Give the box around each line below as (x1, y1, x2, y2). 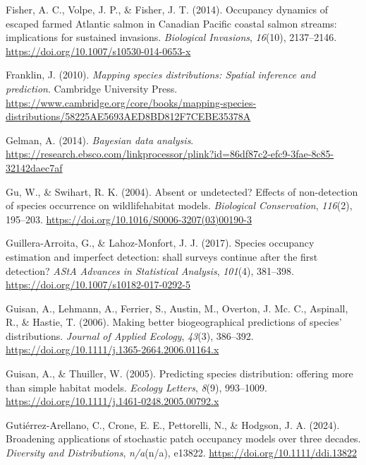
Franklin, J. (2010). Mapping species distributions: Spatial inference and (6, 67, 316, 82)
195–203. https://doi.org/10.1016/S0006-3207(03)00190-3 (6, 211, 252, 226)
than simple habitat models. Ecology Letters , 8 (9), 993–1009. (6, 379, 267, 394)
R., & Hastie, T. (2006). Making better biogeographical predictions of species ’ (6, 314, 342, 329)
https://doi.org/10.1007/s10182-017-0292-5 (6, 277, 190, 292)
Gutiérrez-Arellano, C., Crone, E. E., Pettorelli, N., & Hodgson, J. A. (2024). (6, 417, 340, 432)
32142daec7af (6, 160, 63, 175)
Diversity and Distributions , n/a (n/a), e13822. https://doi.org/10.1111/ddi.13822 (6, 445, 357, 460)
